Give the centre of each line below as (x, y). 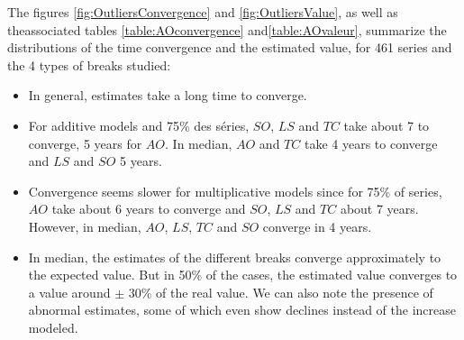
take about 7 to (387, 125)
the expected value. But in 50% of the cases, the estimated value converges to (243, 275)
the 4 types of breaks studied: (89, 64)
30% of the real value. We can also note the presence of (281, 292)
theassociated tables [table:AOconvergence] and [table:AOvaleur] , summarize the (227, 29)
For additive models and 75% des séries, (139, 125)
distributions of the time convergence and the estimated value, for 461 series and (230, 47)
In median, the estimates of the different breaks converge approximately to (235, 257)
